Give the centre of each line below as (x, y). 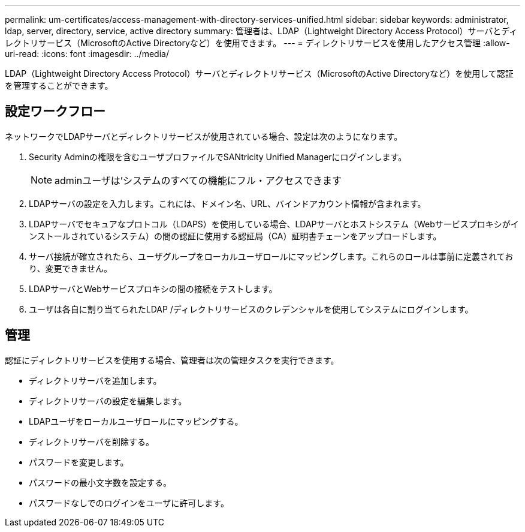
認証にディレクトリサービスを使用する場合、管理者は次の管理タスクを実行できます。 (172, 360)
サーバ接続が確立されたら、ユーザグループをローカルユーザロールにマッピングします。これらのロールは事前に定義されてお (271, 256)
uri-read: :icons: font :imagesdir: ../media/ (87, 54)
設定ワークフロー (55, 112)
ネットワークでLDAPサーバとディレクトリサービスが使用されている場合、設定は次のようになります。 (204, 136)
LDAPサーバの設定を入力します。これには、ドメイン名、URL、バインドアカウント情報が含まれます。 (227, 203)
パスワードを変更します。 (79, 462)
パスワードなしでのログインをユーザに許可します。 (129, 503)
